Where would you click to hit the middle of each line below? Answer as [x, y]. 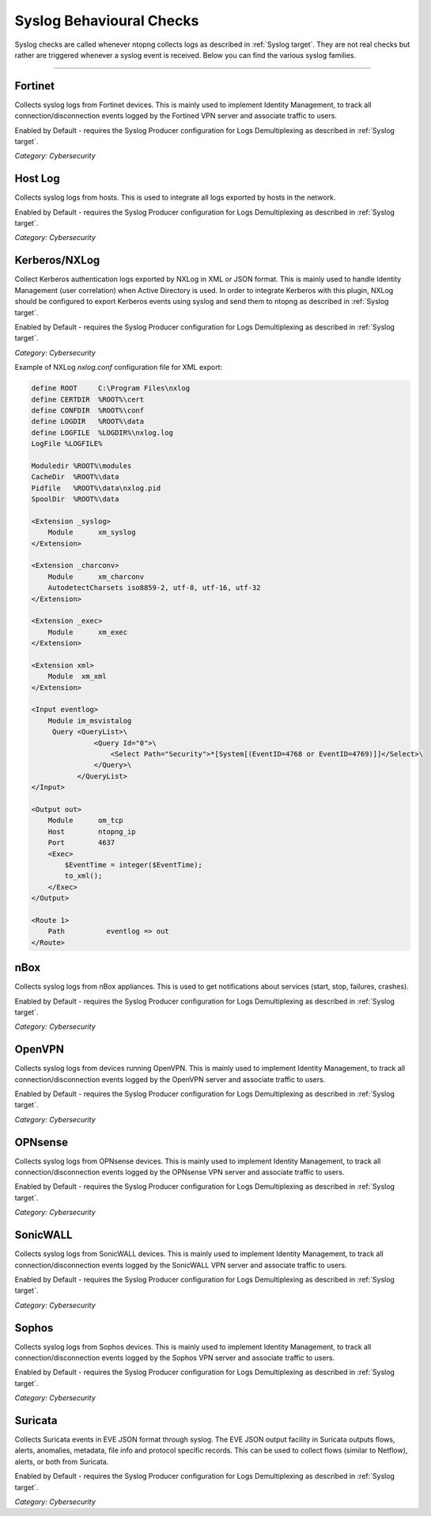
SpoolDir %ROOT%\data [75, 499]
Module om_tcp [86, 821]
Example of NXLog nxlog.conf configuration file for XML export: [119, 368]
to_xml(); [83, 876]
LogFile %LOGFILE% [67, 444]
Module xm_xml [77, 676]
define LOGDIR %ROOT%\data [88, 421]
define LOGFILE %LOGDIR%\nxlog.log [102, 432]
